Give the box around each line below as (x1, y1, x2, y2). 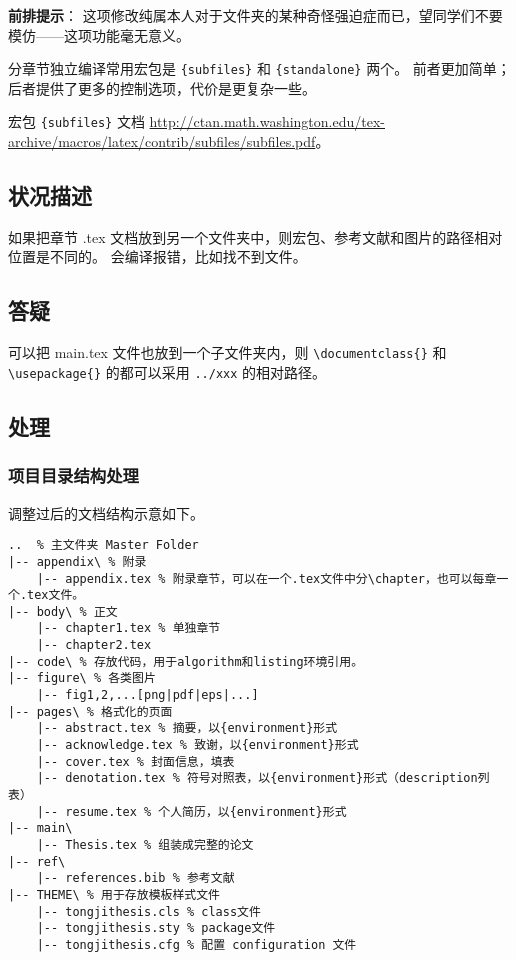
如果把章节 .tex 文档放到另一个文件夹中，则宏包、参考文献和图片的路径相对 (8, 226, 503, 247)
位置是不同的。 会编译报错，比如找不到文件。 (8, 246, 307, 267)
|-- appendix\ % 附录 (8, 554, 147, 569)
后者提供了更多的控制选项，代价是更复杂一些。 (8, 77, 316, 98)
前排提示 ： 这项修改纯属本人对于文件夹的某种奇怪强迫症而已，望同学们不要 (8, 5, 503, 25)
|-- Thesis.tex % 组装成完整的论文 (36, 838, 254, 852)
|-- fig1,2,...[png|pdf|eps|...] (36, 688, 259, 703)
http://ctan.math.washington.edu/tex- (149, 111, 385, 132)
